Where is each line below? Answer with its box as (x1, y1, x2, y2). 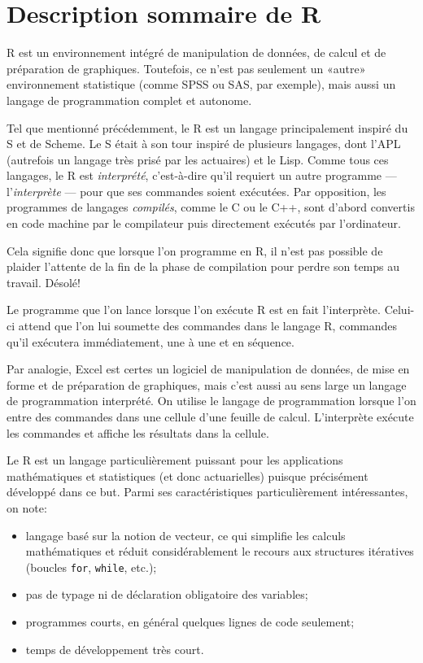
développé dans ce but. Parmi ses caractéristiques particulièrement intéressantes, (7, 483, 408, 500)
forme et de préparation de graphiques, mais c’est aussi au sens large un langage (7, 376, 407, 393)
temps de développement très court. (25, 640, 204, 657)
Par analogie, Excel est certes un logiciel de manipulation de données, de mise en (7, 360, 410, 377)
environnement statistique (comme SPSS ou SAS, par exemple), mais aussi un (7, 76, 396, 93)
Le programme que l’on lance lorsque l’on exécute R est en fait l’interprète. (7, 301, 381, 318)
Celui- (384, 301, 415, 318)
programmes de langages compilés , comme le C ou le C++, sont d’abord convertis (7, 198, 415, 216)
